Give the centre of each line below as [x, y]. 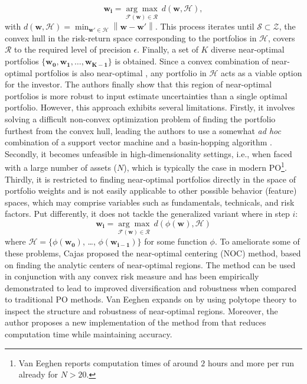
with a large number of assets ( [61, 167]
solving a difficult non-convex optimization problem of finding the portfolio [140, 119]
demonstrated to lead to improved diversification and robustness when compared [151, 287]
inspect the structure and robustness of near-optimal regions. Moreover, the [141, 310]
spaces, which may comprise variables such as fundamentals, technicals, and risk [150, 202]
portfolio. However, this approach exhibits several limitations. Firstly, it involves [150, 107]
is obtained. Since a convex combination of [192, 61]
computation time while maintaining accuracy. [89, 334]
